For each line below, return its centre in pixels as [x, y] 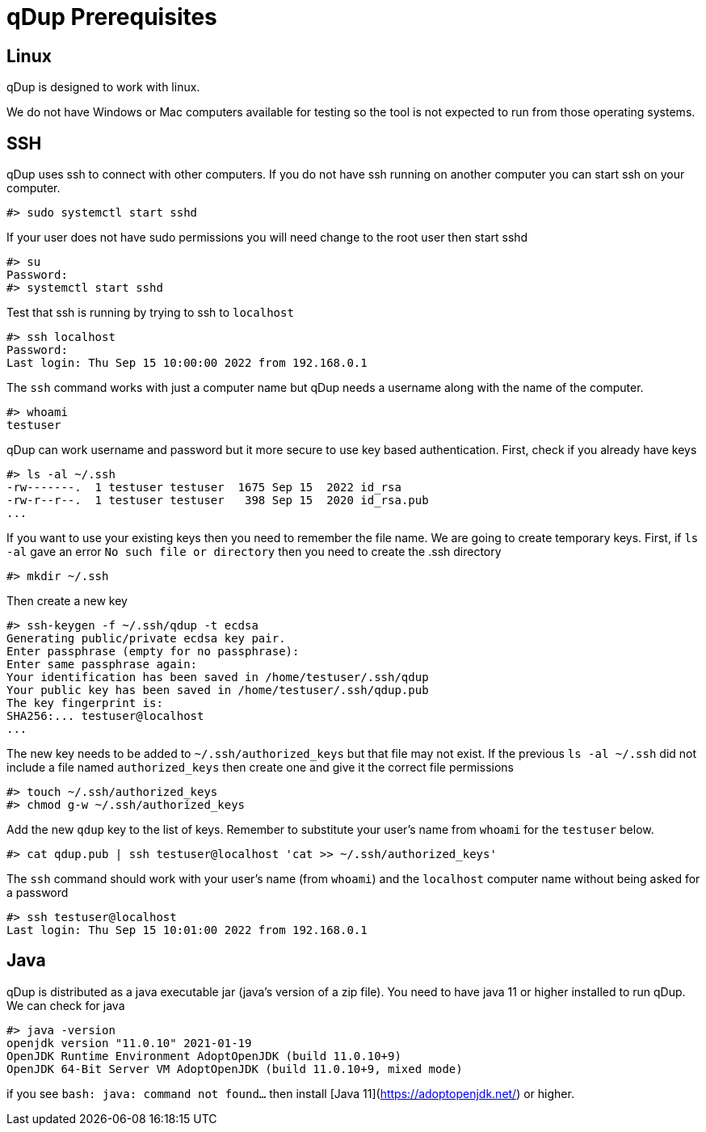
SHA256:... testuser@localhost [105, 716]
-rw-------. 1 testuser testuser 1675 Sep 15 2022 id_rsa [204, 488]
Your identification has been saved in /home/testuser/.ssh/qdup [218, 678]
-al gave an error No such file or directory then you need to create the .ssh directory [254, 552]
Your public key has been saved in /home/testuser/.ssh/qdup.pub [218, 690]
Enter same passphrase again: [102, 665]
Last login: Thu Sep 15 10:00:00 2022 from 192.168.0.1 [187, 363]
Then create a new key [67, 601]
